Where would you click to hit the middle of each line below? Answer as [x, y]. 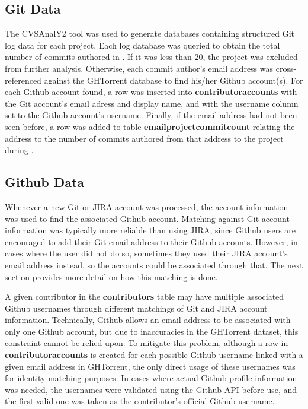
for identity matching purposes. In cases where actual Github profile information [151, 378]
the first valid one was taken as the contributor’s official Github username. [140, 401]
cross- [286, 68]
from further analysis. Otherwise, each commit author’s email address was [139, 68]
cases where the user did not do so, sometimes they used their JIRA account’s [146, 253]
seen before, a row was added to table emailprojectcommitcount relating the [150, 126]
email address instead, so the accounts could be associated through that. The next [154, 264]
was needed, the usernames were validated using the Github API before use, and [151, 389]
